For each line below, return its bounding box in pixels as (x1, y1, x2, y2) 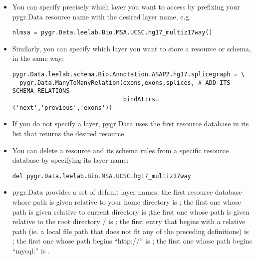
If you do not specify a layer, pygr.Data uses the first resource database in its (12, 118, 249, 129)
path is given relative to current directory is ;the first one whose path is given (12, 206, 250, 217)
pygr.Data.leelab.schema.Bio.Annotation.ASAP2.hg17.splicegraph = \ (12, 71, 245, 78)
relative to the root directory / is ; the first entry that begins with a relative (12, 216, 246, 227)
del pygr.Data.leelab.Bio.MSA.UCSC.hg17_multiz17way (12, 172, 191, 180)
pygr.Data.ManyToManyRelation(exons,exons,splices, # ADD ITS (19, 79, 231, 86)
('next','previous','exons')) (12, 104, 113, 111)
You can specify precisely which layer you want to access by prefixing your (12, 1, 240, 11)
